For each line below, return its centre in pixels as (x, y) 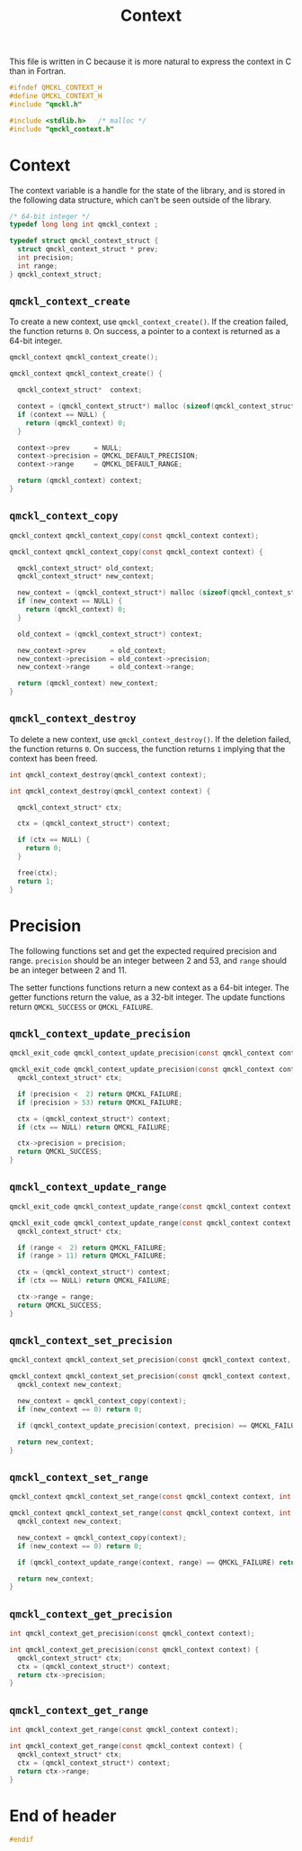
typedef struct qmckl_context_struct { (84, 241)
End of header (63, 1815)
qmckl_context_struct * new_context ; (86, 576)
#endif (22, 1840)
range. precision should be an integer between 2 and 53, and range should (148, 960)
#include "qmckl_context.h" (62, 129)
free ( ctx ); (38, 873)
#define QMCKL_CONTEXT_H (56, 96)
